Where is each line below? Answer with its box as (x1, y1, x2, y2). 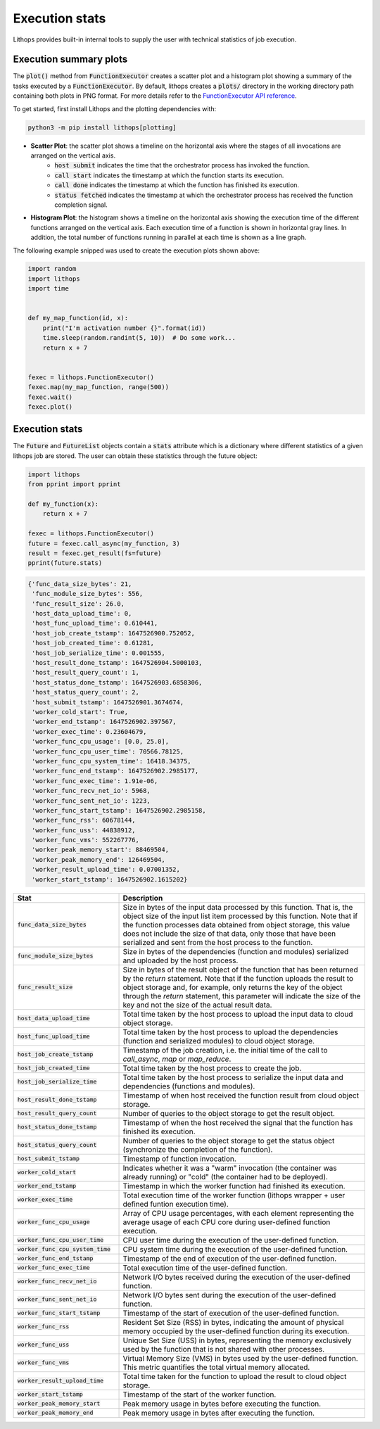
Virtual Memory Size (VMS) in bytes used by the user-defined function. (122, 1353, 358, 1363)
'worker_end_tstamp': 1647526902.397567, (32, 718, 177, 726)
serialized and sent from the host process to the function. (122, 937, 313, 947)
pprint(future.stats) (27, 559, 103, 567)
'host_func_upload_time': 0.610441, (32, 619, 158, 628)
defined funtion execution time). (122, 1199, 229, 1209)
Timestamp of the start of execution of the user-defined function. (122, 1308, 339, 1318)
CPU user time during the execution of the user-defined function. (122, 1235, 339, 1245)
